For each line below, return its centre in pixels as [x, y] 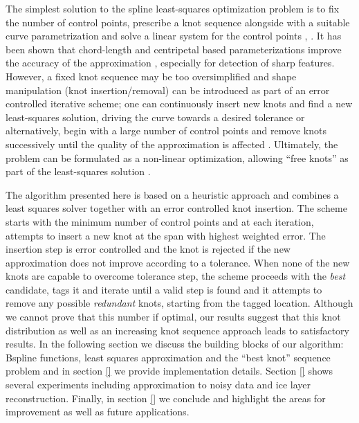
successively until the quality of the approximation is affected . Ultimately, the [172, 144]
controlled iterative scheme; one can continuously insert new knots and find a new [179, 103]
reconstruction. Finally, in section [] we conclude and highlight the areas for [166, 398]
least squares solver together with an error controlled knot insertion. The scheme [176, 208]
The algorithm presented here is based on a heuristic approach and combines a [172, 194]
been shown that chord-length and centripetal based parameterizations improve [174, 49]
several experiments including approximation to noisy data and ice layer [158, 385]
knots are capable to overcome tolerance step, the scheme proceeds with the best [176, 276]
